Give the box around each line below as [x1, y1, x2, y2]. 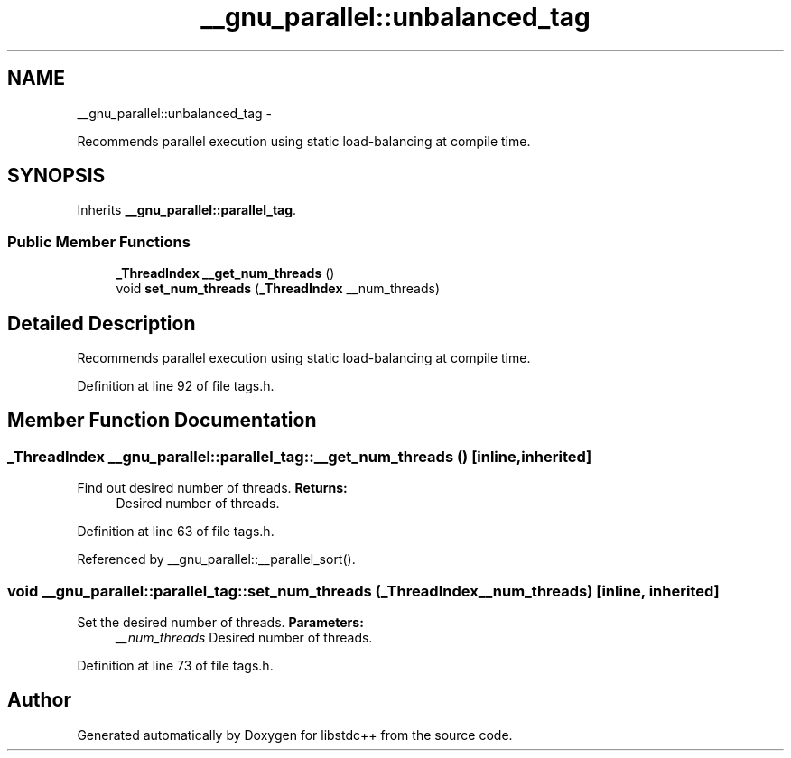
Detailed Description [7, 311, 196, 335]
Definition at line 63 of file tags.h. [77, 523, 275, 540]
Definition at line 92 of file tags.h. [77, 378, 275, 394]
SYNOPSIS [7, 164, 106, 188]
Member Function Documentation [7, 409, 317, 432]
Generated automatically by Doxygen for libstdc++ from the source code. [77, 726, 513, 743]
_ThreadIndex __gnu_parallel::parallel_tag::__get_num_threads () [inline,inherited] [7, 447, 592, 466]
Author [7, 689, 71, 712]
